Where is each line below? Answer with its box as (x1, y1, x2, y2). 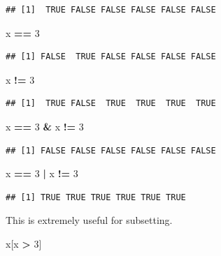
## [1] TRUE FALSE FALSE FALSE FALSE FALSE (6, 5, 216, 15)
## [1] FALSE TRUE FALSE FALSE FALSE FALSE (6, 52, 216, 62)
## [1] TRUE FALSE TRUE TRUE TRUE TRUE (6, 98, 216, 109)
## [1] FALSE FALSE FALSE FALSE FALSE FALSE (6, 145, 216, 156)
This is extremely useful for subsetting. (6, 213, 173, 227)
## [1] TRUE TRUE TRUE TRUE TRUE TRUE (6, 192, 186, 202)
